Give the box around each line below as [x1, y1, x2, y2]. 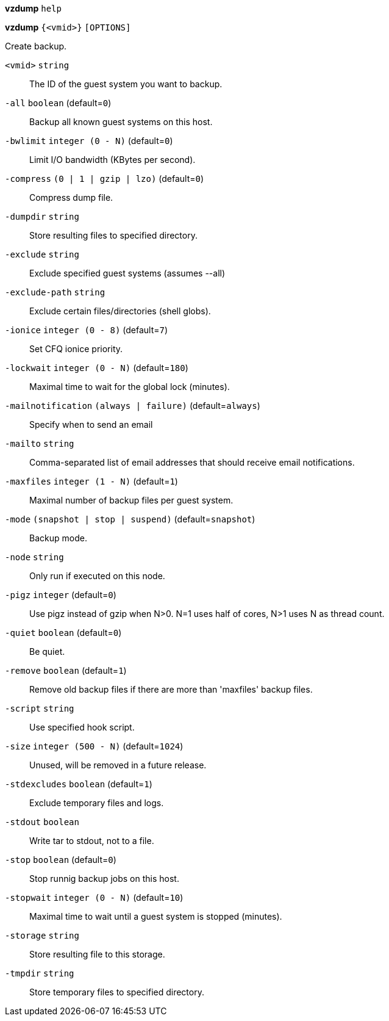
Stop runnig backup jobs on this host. [29, 873, 179, 884]
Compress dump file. [29, 192, 113, 203]
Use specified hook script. [29, 722, 135, 732]
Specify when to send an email [29, 419, 153, 430]
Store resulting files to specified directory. [29, 230, 198, 240]
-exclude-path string [5, 287, 105, 297]
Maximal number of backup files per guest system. [29, 495, 234, 505]
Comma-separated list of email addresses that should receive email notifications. [29, 457, 355, 467]
